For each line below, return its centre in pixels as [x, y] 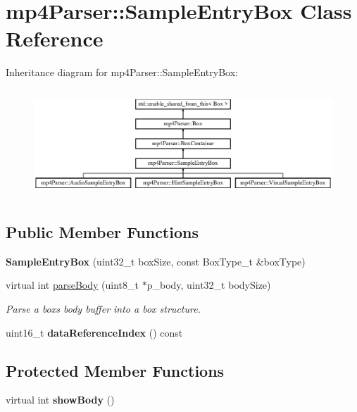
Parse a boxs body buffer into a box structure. [103, 308]
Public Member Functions [102, 231]
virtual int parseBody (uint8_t [73, 285]
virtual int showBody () [60, 400]
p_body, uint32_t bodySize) [209, 285]
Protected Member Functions [115, 370]
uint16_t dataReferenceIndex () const [94, 332]
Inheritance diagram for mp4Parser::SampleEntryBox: [122, 72]
